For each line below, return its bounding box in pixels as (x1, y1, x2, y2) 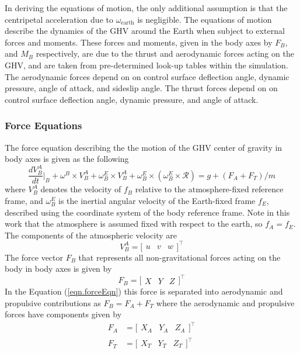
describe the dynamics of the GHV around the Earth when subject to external (5, 25, 285, 37)
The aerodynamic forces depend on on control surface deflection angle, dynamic (5, 70, 289, 82)
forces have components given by (5, 308, 122, 320)
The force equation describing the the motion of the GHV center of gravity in (5, 141, 282, 153)
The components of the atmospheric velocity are (5, 229, 177, 241)
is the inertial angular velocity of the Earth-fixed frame (58, 194, 256, 206)
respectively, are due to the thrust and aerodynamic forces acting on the (36, 47, 294, 60)
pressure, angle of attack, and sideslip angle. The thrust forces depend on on (5, 82, 278, 94)
